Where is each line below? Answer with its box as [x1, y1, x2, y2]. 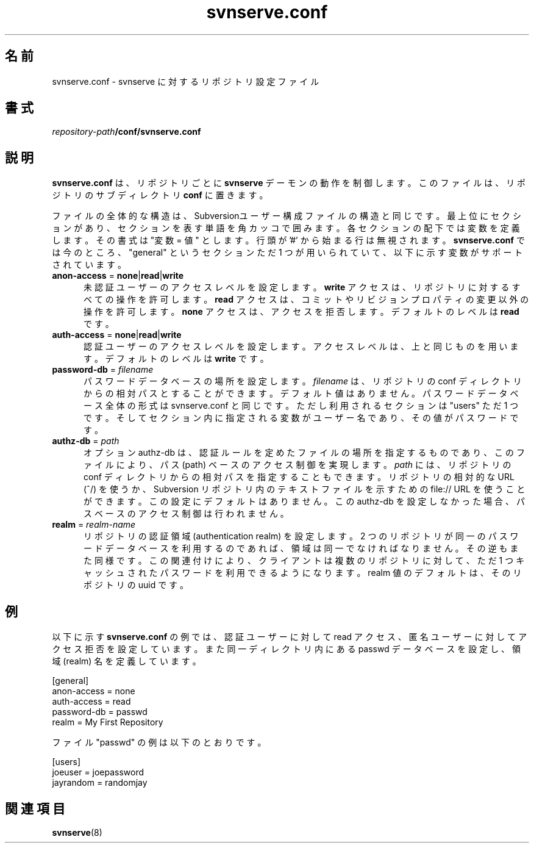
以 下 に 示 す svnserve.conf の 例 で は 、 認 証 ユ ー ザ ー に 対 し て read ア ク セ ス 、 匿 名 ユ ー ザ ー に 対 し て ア [52, 631, 527, 642]
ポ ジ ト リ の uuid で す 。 [84, 580, 189, 591]
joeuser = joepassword [52, 767, 144, 778]
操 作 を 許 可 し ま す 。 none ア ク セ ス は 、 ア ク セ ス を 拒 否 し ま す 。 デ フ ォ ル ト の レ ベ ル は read [84, 306, 519, 317]
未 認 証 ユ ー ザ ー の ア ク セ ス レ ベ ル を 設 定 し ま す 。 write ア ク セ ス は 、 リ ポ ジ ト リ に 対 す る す [84, 282, 521, 293]
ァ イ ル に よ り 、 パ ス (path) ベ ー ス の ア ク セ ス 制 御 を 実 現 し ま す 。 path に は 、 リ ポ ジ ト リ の [84, 459, 511, 470]
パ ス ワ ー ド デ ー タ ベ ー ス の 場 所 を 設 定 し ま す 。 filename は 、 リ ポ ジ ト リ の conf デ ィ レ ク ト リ [84, 376, 522, 387]
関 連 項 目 [5, 800, 65, 816]
